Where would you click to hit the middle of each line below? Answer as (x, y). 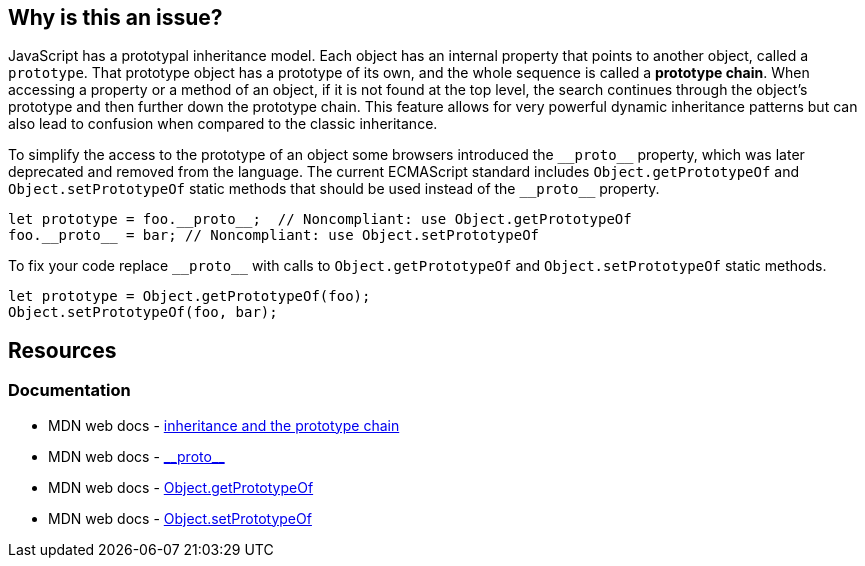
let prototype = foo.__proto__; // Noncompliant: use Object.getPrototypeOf (320, 219)
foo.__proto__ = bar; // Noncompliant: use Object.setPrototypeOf (274, 235)
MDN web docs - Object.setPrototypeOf (180, 518)
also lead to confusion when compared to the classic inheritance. (223, 124)
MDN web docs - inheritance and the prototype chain (224, 425)
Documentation (69, 390)
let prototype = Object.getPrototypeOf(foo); (189, 296)
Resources (62, 350)
